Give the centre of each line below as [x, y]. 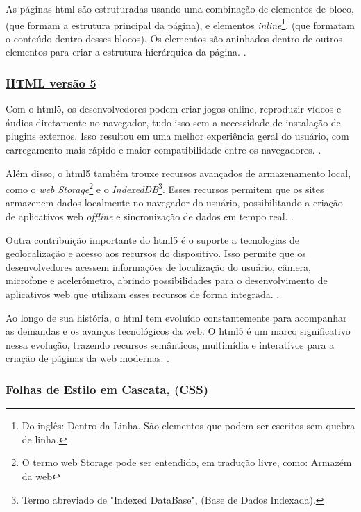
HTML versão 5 [51, 82]
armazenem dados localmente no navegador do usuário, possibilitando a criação [174, 203]
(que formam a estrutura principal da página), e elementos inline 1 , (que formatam [180, 24]
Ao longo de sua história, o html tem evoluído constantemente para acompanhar [176, 317]
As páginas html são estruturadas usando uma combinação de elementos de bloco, [180, 8]
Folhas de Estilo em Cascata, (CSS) [107, 389]
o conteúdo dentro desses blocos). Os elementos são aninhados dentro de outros [174, 38]
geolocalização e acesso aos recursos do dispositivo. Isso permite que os [156, 253]
